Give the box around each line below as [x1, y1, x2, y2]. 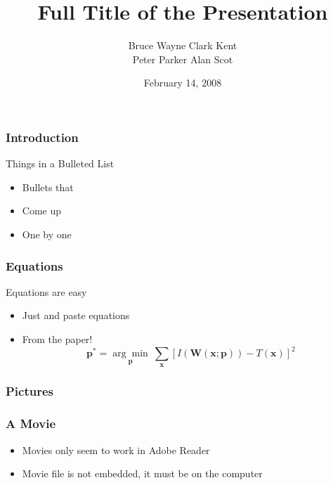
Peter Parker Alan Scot [132, 51, 233, 66]
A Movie [6, 415, 55, 432]
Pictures [6, 382, 54, 400]
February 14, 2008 [143, 75, 222, 90]
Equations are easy [6, 284, 87, 299]
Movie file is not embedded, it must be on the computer [22, 466, 263, 481]
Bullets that [22, 179, 74, 194]
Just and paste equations [22, 308, 130, 323]
